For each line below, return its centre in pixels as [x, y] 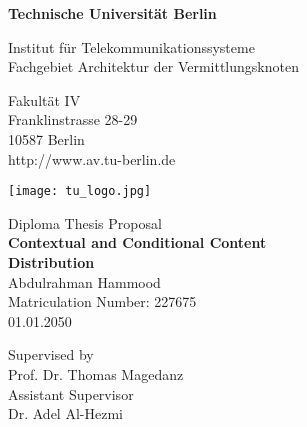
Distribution [51, 262]
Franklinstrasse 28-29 [73, 119]
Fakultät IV [44, 99]
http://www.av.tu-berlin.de [92, 158]
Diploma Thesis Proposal [85, 222]
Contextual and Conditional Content [137, 242]
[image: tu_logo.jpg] [80, 191]
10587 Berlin [46, 138]
